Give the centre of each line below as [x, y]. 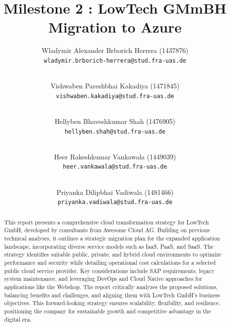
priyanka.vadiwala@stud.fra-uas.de [115, 202]
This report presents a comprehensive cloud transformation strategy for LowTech [107, 222]
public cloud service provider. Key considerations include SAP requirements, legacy [109, 270]
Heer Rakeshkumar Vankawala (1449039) [115, 156]
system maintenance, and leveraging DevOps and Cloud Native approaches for [103, 279]
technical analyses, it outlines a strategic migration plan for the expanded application [112, 238]
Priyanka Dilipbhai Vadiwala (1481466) [115, 192]
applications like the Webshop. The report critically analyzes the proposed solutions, [111, 286]
